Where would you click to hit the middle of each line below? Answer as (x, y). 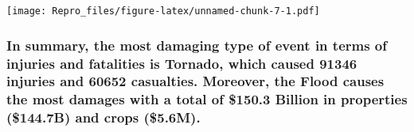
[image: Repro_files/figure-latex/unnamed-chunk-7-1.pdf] (163, 11)
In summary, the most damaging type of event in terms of (197, 45)
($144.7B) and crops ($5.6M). (103, 117)
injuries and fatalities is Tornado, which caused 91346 (182, 63)
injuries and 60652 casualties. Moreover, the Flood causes (195, 81)
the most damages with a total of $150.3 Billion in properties (207, 99)
